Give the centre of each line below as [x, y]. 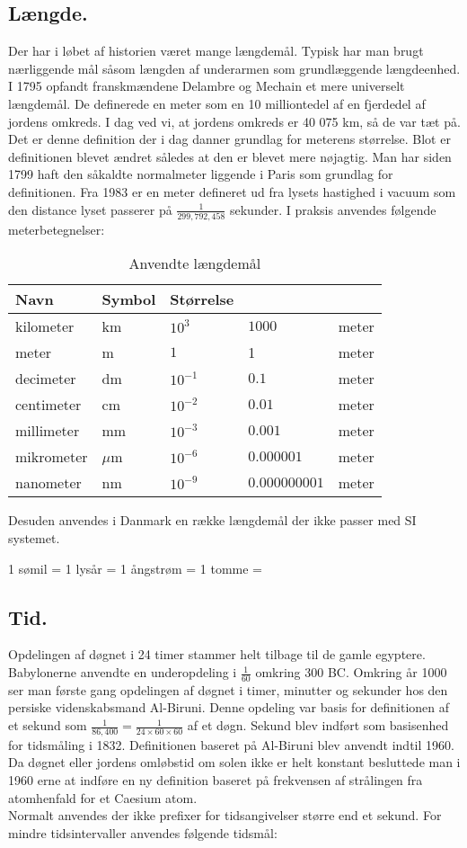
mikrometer [52, 457]
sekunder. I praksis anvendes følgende [333, 209]
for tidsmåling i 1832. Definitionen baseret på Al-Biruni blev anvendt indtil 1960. [231, 744]
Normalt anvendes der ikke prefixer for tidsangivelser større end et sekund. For [225, 815]
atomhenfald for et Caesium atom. [103, 797]
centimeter [48, 405]
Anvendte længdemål [195, 263]
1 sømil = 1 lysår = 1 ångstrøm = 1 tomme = [135, 568]
